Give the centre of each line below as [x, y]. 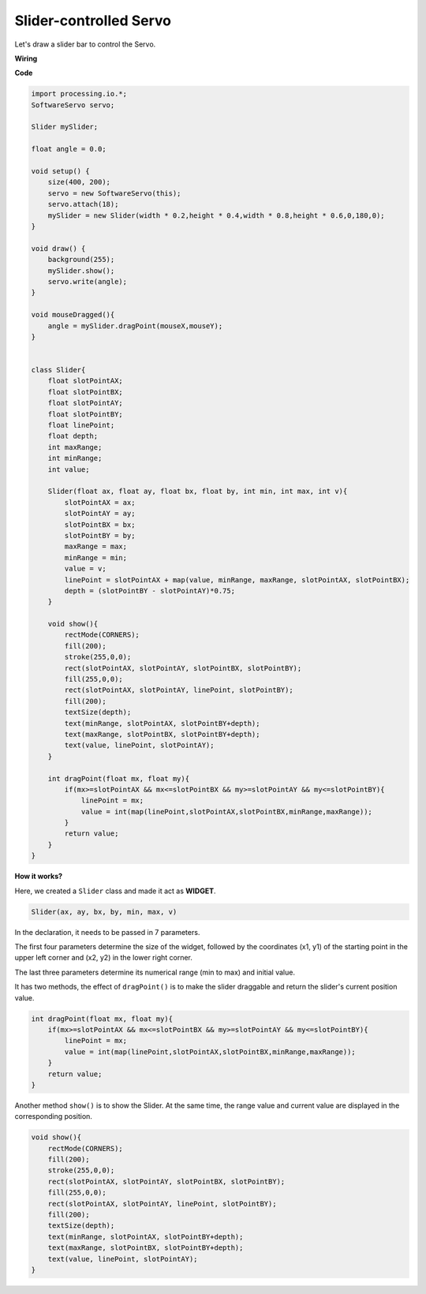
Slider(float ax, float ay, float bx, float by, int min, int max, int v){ [198, 492]
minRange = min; [96, 557]
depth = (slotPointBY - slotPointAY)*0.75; [150, 591]
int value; [69, 469]
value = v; [85, 569]
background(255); [81, 260]
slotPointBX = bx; [100, 524]
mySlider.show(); [81, 271]
